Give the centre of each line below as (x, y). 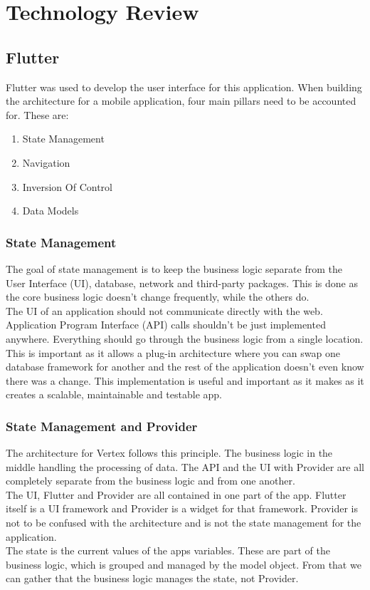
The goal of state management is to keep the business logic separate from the (174, 268)
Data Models (51, 211)
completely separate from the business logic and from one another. (150, 481)
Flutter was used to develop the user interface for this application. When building (184, 87)
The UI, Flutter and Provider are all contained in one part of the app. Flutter (176, 494)
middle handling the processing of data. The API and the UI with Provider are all (185, 466)
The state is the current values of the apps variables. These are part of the (168, 550)
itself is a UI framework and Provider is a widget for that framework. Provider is (182, 508)
